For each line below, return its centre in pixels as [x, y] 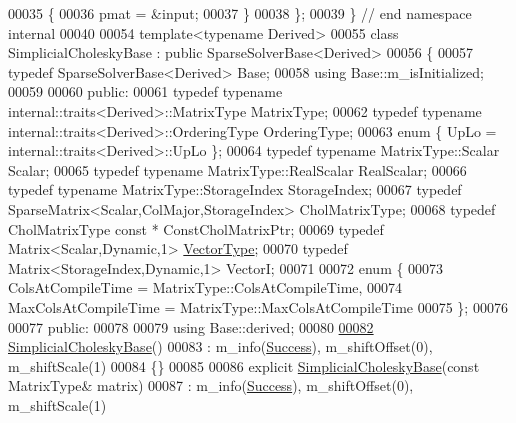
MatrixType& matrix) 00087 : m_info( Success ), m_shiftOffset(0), [211, 385]
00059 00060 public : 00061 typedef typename [145, 91]
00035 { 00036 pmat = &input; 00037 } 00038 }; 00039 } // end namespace [240, 13]
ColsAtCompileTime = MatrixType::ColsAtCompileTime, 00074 [205, 287]
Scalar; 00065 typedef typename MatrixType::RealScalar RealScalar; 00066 [237, 169]
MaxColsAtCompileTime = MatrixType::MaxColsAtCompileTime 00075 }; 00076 [258, 306]
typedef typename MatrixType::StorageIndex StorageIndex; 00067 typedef [235, 189]
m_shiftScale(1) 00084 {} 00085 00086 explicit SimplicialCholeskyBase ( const [244, 365]
